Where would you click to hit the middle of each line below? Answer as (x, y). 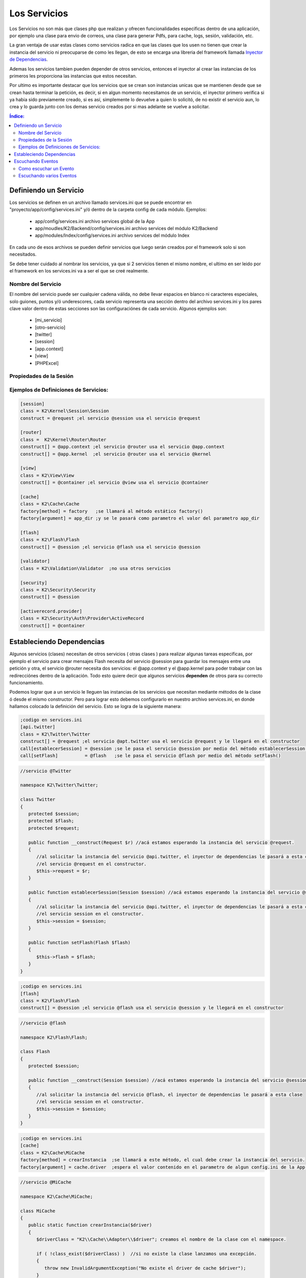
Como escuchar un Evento (46, 168)
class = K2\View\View (47, 475)
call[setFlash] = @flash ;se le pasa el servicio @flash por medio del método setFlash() (151, 756)
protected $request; (54, 828)
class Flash (35, 1052)
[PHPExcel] (47, 363)
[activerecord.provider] (51, 611)
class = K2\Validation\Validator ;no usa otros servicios (95, 568)
